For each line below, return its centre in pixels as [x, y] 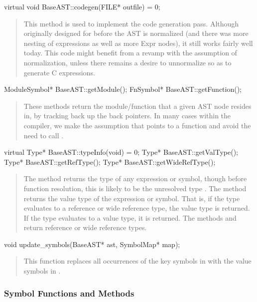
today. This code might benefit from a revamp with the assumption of [130, 53]
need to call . [44, 135]
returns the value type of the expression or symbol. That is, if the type [132, 198]
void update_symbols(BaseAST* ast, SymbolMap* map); [92, 244]
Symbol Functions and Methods [69, 293]
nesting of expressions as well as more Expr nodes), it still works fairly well [138, 43]
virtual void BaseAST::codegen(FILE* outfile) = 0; [82, 6]
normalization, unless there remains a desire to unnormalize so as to [128, 62]
